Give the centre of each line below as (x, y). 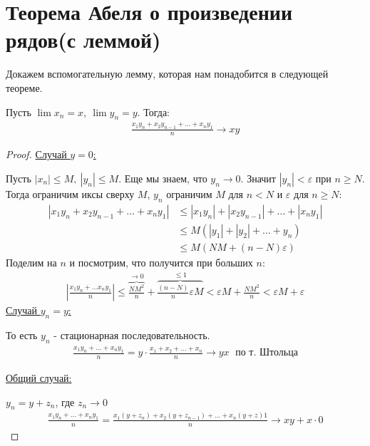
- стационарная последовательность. (132, 335)
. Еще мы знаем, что (163, 178)
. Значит (258, 178)
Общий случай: (39, 378)
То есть (22, 335)
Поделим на (31, 262)
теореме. (24, 87)
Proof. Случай (36, 154)
